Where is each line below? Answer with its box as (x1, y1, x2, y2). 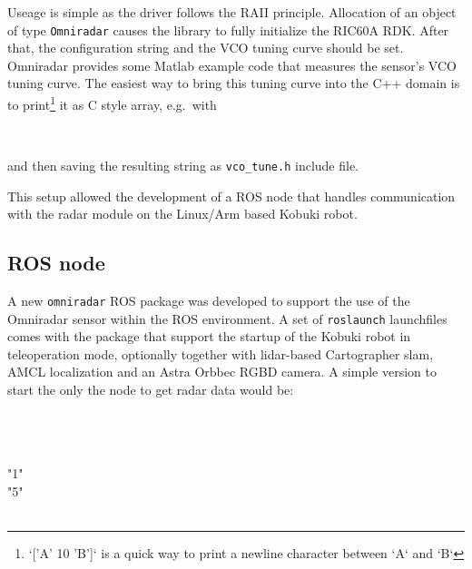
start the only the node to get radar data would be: (7, 380, 294, 399)
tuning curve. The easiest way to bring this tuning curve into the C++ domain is (7, 74, 460, 93)
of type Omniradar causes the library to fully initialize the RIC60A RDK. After (7, 20, 449, 39)
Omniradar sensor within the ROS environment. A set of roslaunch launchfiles (7, 309, 447, 328)
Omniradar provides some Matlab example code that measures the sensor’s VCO (7, 55, 457, 74)
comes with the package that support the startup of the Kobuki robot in (7, 327, 411, 346)
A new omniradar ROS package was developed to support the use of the (7, 290, 410, 309)
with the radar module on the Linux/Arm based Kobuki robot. (7, 204, 358, 223)
